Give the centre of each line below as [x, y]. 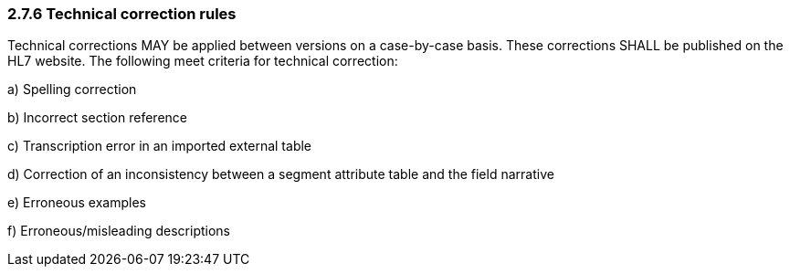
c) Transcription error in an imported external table [160, 146]
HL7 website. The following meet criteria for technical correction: [203, 61]
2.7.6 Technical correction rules [122, 14]
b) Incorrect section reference [97, 118]
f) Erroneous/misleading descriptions [119, 231]
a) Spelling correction [72, 90]
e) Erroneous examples [77, 203]
